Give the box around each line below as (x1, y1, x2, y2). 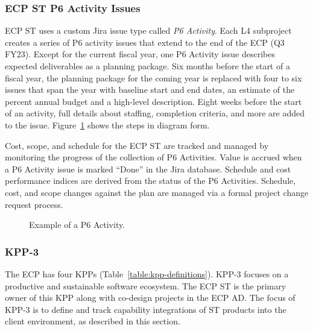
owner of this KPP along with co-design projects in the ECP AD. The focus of (5, 291, 296, 304)
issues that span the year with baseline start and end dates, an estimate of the (5, 83, 295, 96)
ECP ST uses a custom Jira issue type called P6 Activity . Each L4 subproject (5, 24, 292, 37)
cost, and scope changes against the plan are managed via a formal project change (5, 186, 309, 198)
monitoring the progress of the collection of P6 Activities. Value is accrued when (5, 151, 302, 163)
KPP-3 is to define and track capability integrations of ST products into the (5, 303, 286, 315)
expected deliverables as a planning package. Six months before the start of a (5, 60, 290, 72)
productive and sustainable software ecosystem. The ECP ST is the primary (5, 279, 286, 292)
